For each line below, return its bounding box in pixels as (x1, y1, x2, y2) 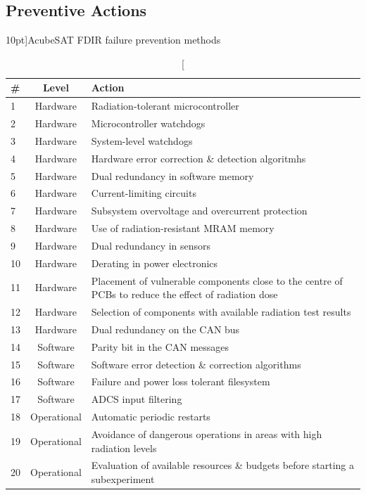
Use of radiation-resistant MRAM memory (91, 221, 274, 236)
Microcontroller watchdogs (91, 116, 206, 131)
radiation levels (91, 440, 157, 455)
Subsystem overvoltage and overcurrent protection (91, 203, 308, 218)
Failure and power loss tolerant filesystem (91, 374, 270, 389)
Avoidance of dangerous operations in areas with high (91, 427, 322, 442)
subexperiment (91, 472, 155, 487)
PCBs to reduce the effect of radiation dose (91, 287, 278, 302)
